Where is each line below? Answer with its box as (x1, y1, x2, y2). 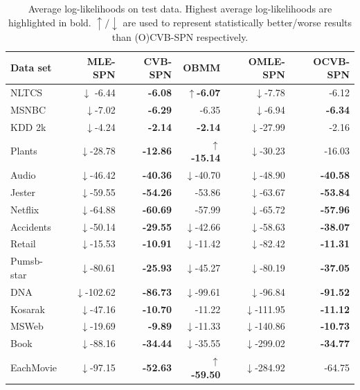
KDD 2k (10, 119, 46, 134)
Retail (10, 236, 36, 251)
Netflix (10, 202, 39, 216)
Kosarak (10, 301, 45, 316)
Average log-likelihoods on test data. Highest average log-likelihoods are (28, 1, 332, 15)
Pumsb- (10, 254, 43, 268)
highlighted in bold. (8, 15, 91, 29)
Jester (10, 184, 36, 199)
